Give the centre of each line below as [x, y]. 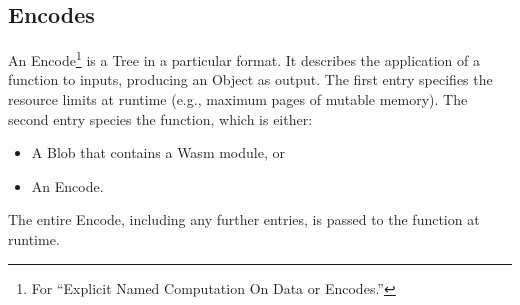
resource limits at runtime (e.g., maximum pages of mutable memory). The [238, 99]
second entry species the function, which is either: [160, 118]
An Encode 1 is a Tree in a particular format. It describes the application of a [244, 58]
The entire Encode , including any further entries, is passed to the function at [244, 219]
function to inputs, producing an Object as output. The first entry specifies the [250, 79]
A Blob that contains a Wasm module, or [158, 152]
